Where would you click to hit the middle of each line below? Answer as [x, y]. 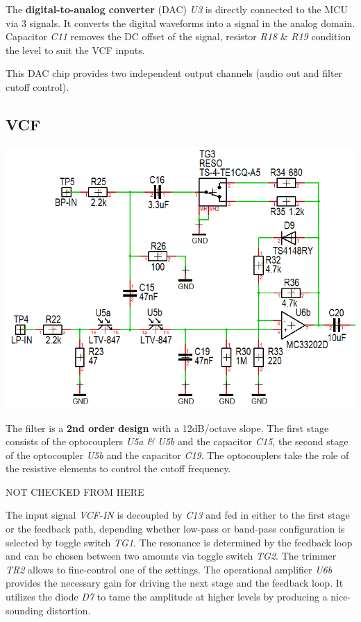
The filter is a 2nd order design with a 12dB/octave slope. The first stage [167, 427]
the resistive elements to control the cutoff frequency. [118, 468]
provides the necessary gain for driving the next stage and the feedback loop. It [175, 583]
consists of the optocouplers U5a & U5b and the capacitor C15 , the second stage [177, 441]
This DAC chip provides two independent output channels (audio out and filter [174, 73]
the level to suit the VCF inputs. [75, 50]
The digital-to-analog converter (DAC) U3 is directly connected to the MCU [177, 9]
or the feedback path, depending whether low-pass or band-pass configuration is [175, 529]
